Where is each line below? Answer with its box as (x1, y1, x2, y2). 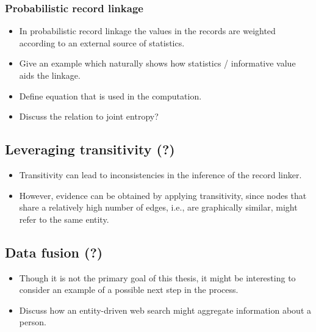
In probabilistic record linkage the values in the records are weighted (19, 24, 276, 37)
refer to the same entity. (19, 212, 109, 225)
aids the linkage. (19, 69, 81, 81)
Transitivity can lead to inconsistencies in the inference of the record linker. (19, 168, 302, 181)
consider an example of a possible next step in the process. (19, 283, 239, 296)
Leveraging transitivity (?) (5, 140, 175, 159)
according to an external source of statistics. (19, 36, 185, 49)
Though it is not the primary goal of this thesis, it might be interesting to (19, 271, 296, 284)
